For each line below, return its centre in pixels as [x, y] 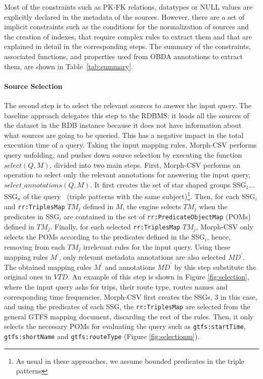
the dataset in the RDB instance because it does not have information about [123, 125]
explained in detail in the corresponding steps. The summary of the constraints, [127, 46]
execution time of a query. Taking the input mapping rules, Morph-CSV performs [130, 145]
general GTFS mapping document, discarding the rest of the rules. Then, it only [129, 316]
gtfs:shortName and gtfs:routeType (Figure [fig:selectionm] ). [102, 336]
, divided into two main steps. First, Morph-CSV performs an [145, 164]
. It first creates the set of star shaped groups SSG [168, 184]
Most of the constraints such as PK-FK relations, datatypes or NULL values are [128, 7]
